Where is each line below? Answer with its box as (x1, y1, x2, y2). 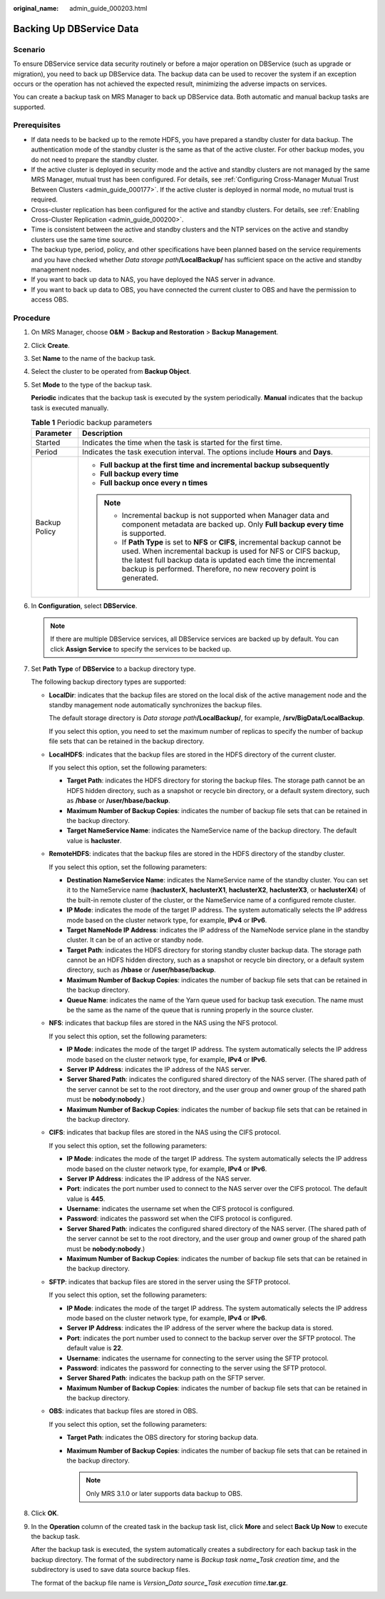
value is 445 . (66, 1194, 106, 1203)
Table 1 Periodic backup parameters (31, 418, 153, 428)
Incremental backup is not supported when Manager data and (121, 511, 329, 521)
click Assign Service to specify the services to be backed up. (50, 644, 232, 653)
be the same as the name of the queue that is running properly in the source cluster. (66, 1006, 314, 1015)
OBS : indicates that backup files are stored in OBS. (48, 1407, 198, 1415)
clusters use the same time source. (31, 235, 135, 244)
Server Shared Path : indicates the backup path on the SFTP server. (66, 1374, 265, 1383)
